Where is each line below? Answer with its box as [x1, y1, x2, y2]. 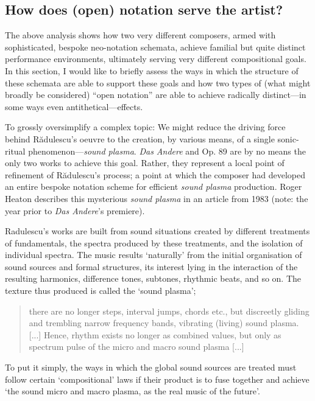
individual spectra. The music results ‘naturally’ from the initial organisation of [5, 248, 302, 261]
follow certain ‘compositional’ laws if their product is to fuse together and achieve [5, 372, 310, 385]
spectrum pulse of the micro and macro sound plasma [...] [29, 340, 244, 353]
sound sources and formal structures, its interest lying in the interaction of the [5, 260, 298, 273]
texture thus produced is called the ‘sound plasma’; [5, 284, 196, 297]
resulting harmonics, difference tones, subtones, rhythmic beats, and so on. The [5, 272, 302, 285]
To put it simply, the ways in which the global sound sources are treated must [5, 361, 297, 374]
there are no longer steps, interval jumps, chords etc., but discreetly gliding [29, 304, 310, 317]
